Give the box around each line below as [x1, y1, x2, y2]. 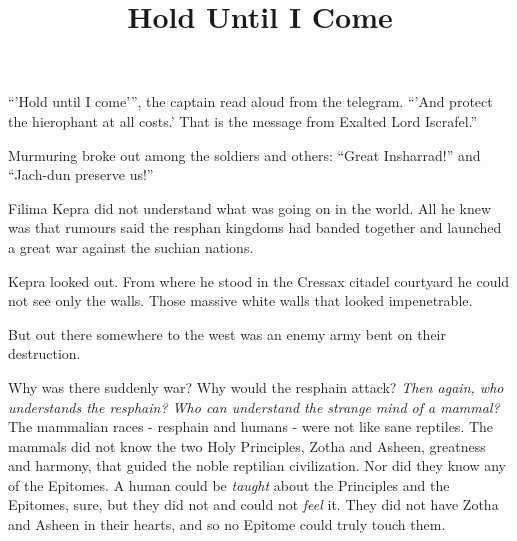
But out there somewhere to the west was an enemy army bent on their [8, 323, 447, 344]
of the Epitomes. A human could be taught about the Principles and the [8, 474, 450, 495]
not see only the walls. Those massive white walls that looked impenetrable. [8, 290, 473, 311]
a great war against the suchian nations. [8, 236, 254, 257]
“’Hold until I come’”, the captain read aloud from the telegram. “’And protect [8, 91, 493, 112]
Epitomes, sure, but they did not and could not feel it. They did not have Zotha [8, 494, 499, 515]
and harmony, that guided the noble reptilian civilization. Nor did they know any [8, 455, 506, 476]
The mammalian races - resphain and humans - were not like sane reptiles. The [8, 416, 494, 437]
